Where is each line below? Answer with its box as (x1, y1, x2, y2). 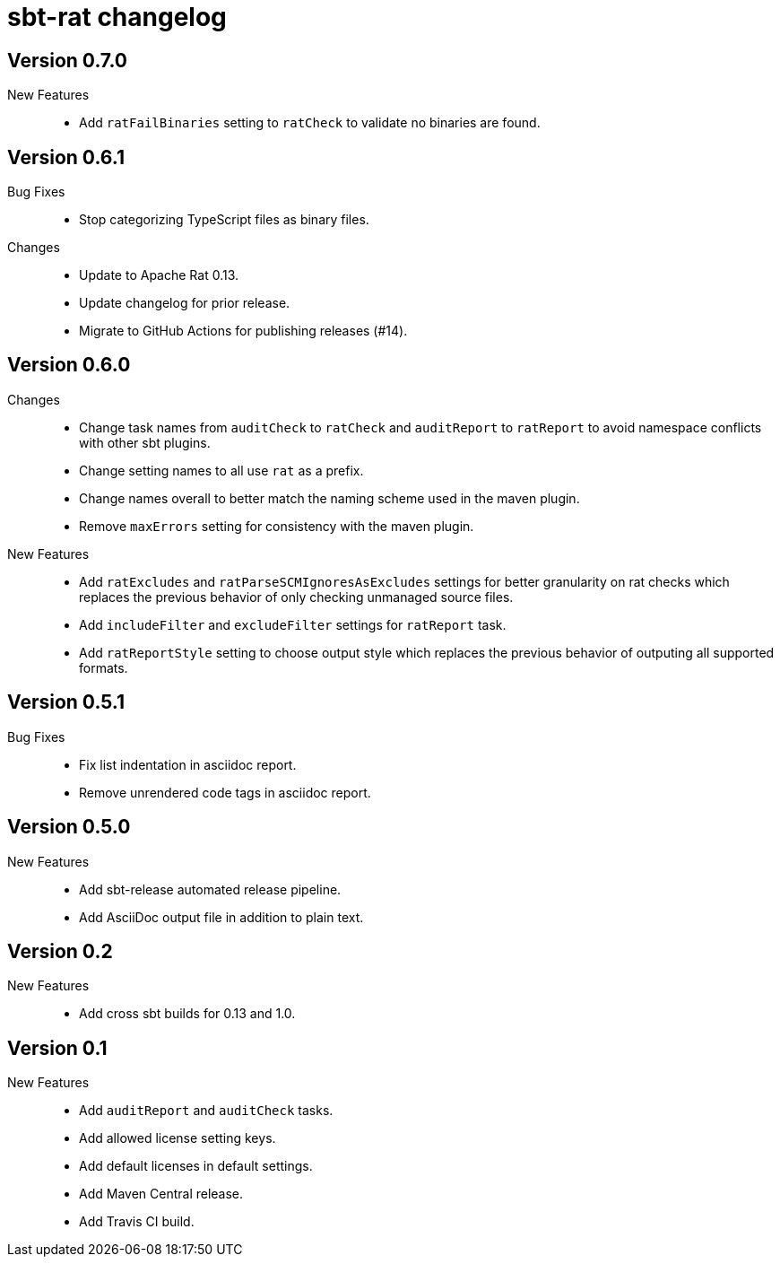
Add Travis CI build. (79, 1214, 195, 1230)
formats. (79, 659, 128, 676)
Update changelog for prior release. (79, 295, 290, 311)
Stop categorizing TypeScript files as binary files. (79, 212, 369, 228)
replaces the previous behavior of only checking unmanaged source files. (79, 588, 514, 605)
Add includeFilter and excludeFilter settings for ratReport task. (79, 616, 507, 632)
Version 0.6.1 (7, 145, 125, 169)
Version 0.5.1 (7, 691, 126, 714)
